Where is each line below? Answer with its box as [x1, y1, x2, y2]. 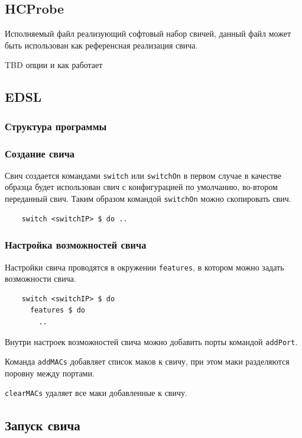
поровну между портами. [5, 366, 95, 379]
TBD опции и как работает [5, 59, 103, 71]
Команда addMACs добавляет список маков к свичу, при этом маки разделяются [5, 355, 290, 368]
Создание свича [5, 146, 75, 160]
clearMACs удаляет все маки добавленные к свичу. [5, 387, 187, 399]
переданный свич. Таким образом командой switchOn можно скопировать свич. [5, 192, 291, 205]
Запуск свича [5, 416, 80, 434]
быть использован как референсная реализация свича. [5, 38, 198, 51]
